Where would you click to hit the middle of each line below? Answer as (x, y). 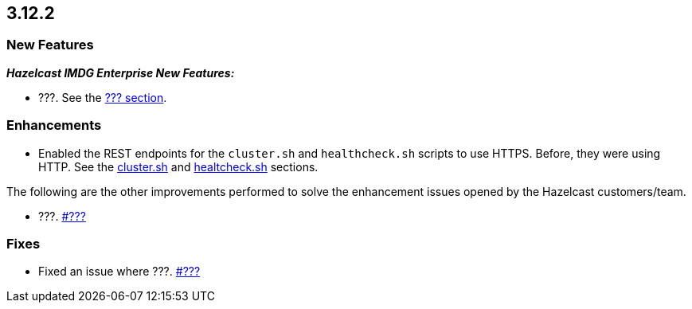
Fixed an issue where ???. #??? (119, 272)
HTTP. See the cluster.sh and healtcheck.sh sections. (178, 166)
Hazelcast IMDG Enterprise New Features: (121, 72)
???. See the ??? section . (103, 97)
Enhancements (54, 125)
